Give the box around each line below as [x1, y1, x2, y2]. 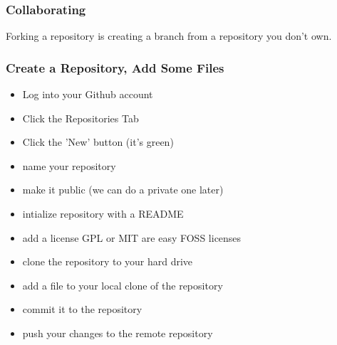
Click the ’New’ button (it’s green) [22, 134, 174, 149]
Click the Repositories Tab [22, 110, 139, 125]
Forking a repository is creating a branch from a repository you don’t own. [6, 28, 332, 43]
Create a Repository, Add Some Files [6, 58, 224, 76]
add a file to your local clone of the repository [22, 277, 223, 292]
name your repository [22, 158, 116, 173]
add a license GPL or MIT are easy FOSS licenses [22, 230, 242, 245]
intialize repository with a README [22, 206, 184, 221]
